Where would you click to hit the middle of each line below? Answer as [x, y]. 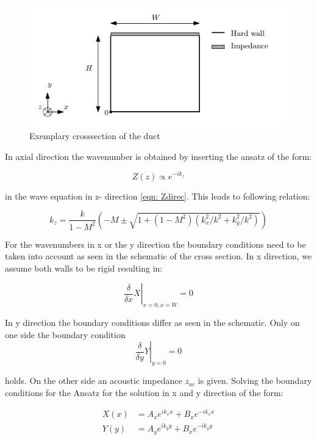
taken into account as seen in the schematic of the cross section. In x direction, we [158, 256]
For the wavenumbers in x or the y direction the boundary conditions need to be [155, 244]
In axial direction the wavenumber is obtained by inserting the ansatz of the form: [158, 156]
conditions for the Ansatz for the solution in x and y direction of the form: [144, 392]
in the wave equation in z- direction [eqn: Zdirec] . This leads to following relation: [158, 196]
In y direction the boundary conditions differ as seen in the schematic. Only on [152, 323]
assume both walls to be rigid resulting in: [84, 268]
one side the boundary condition [65, 334]
